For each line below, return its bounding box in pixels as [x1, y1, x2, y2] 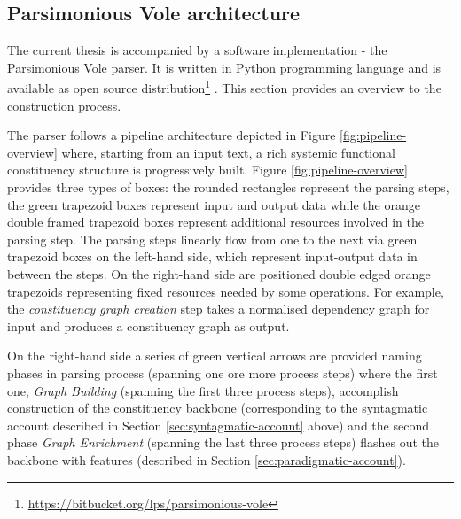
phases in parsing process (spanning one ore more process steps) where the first [7, 363, 438, 382]
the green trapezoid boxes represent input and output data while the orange [7, 195, 420, 213]
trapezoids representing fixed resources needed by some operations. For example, [7, 282, 444, 300]
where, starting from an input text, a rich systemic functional [61, 143, 395, 161]
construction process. [7, 96, 121, 114]
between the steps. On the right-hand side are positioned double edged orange [7, 264, 431, 283]
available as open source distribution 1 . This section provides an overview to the [7, 76, 441, 97]
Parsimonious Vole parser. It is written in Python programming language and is [7, 58, 441, 76]
